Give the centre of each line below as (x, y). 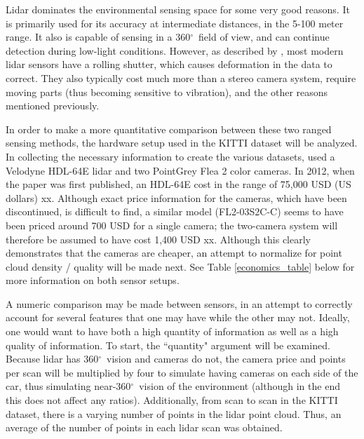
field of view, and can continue (264, 37)
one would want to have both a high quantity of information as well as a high (172, 331)
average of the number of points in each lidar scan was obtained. (144, 427)
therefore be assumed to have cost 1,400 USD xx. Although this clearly (158, 239)
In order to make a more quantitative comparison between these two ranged (169, 129)
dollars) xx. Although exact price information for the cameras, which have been (176, 197)
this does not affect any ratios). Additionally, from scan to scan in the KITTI (172, 400)
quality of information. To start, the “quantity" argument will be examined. (168, 345)
